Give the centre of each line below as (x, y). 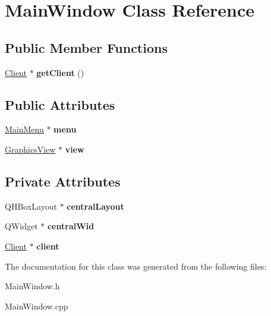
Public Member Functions (86, 47)
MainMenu (24, 129)
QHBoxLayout (31, 206)
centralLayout (95, 206)
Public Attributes (60, 104)
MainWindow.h (32, 286)
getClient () (60, 72)
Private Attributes (63, 181)
